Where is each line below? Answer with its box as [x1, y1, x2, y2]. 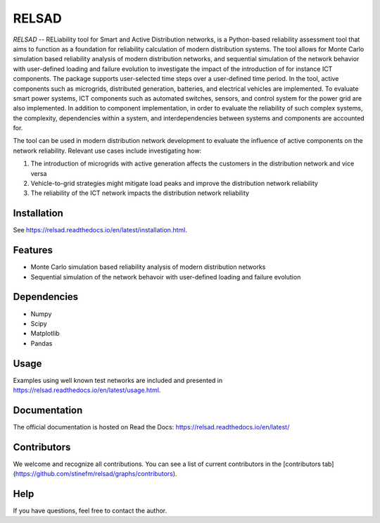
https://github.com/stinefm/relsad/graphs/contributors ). [15, 470, 177, 478]
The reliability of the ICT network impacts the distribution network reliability [30, 189, 250, 197]
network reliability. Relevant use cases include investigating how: [13, 146, 202, 155]
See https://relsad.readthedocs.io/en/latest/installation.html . [13, 226, 188, 234]
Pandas [30, 339, 53, 348]
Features [13, 244, 53, 256]
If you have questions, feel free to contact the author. [13, 507, 167, 515]
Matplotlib [30, 329, 60, 338]
